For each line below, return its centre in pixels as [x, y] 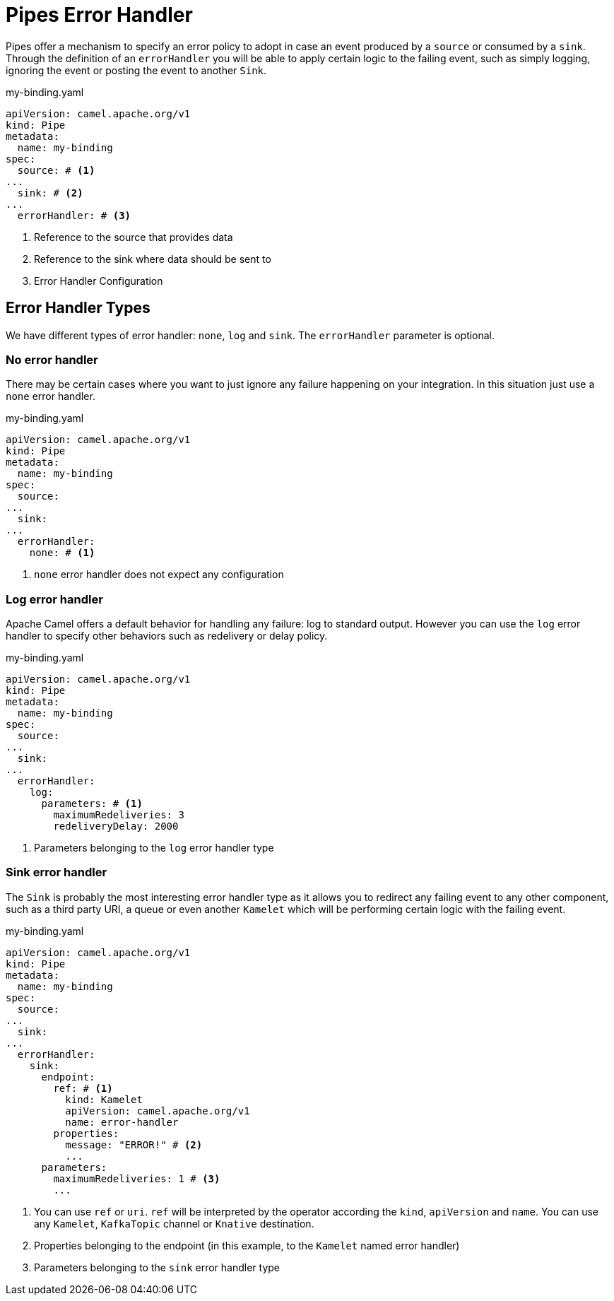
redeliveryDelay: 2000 [116, 826]
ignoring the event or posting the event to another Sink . [136, 70]
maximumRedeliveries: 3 [119, 815]
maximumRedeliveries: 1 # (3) [137, 1178]
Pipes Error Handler [99, 15]
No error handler [52, 359]
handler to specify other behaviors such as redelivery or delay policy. [167, 636]
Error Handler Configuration [99, 281]
